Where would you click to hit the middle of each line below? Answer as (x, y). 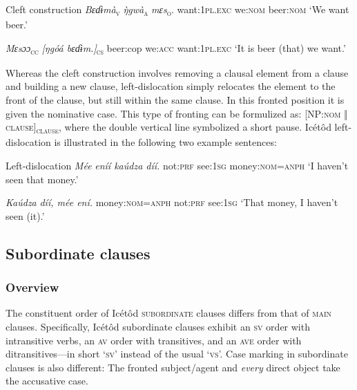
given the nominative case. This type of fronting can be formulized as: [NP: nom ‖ (177, 113)
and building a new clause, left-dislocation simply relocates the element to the (171, 86)
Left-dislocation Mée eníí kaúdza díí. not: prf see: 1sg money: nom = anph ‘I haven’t (177, 165)
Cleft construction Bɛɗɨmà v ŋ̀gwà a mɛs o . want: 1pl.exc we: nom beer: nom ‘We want (177, 10)
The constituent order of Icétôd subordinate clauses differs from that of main (169, 313)
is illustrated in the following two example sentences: (165, 142)
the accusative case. (47, 381)
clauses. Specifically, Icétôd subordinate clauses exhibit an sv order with (158, 326)
